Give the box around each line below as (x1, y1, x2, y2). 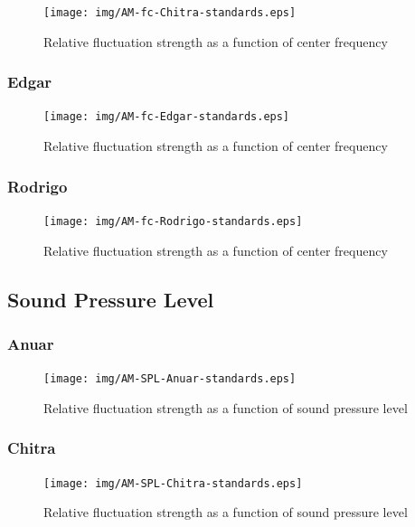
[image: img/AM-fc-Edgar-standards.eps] (43, 110, 290, 124)
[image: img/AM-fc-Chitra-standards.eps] (43, 6, 297, 19)
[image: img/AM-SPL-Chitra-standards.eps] (43, 476, 303, 490)
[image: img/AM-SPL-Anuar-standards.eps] (43, 372, 297, 386)
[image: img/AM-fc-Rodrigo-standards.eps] (43, 214, 303, 228)
